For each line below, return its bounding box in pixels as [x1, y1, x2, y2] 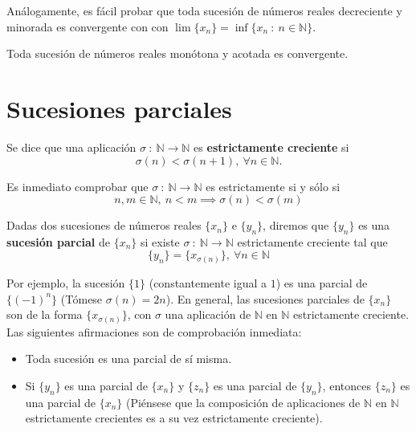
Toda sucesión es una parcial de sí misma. [25, 350, 232, 367]
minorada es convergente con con [6, 18, 169, 35]
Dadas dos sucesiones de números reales [6, 217, 202, 234]
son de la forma [6, 306, 83, 323]
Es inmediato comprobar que [6, 177, 149, 194]
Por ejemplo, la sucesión [6, 275, 125, 291]
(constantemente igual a [149, 275, 267, 291]
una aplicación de [165, 306, 251, 323]
